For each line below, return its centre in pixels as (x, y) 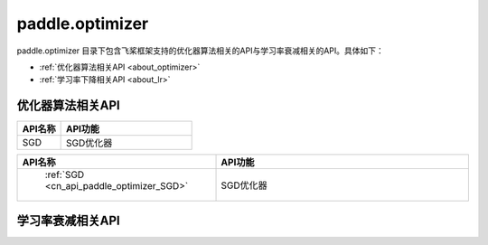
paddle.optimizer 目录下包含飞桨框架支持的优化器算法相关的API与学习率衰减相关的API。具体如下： (200, 51)
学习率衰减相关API (69, 220)
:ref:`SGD (65, 174)
